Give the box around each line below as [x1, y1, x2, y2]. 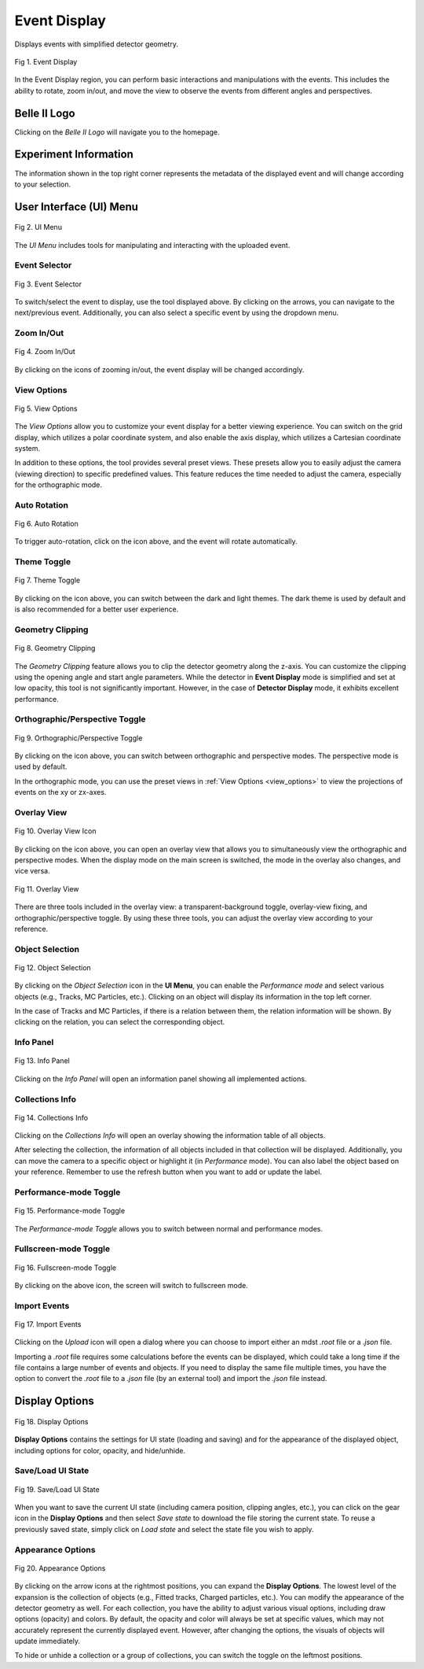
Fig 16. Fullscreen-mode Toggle [14, 1263, 117, 1272]
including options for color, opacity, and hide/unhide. [14, 1446, 186, 1455]
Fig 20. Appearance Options [14, 1563, 106, 1573]
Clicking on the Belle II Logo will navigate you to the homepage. [14, 127, 220, 137]
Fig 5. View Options [14, 404, 78, 413]
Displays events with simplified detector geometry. [14, 39, 178, 49]
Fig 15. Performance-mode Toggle [14, 1206, 126, 1216]
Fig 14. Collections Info [14, 1113, 89, 1122]
